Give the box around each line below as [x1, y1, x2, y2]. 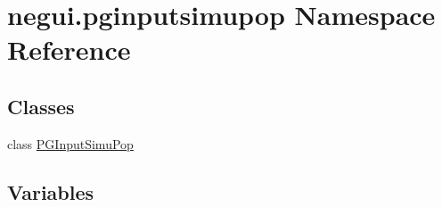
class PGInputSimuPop [7, 134, 134, 153]
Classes [7, 92, 75, 120]
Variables [7, 178, 94, 205]
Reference [7, 31, 131, 68]
